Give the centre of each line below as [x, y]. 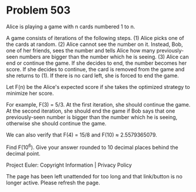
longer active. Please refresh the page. [53, 183]
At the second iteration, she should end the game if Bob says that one [91, 111]
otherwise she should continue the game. [57, 123]
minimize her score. [30, 93]
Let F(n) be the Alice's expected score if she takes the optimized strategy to [98, 87]
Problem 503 [38, 10]
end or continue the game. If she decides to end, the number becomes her [97, 63]
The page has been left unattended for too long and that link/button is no [94, 176]
